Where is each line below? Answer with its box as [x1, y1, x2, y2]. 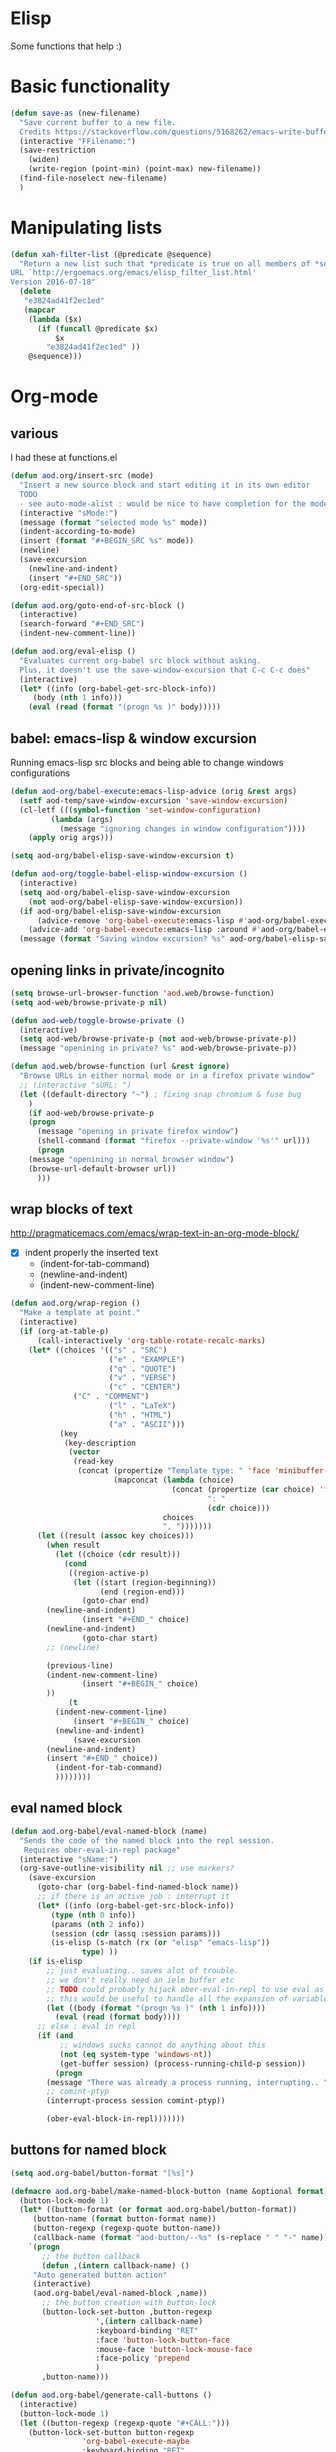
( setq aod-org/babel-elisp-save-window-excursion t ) [10, 851, 235, 861]
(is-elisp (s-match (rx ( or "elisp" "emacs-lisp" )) [50, 1938, 271, 1948]
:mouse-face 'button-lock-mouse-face [95, 2344, 253, 2354]
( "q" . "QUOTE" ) [108, 1363, 177, 1374]
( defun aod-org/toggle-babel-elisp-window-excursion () [10, 869, 248, 879]
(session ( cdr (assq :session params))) [50, 1928, 222, 1939]
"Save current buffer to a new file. [19, 117, 177, 127]
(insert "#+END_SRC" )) [28, 573, 123, 583]
